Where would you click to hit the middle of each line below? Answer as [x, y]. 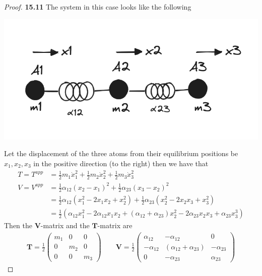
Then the [18, 225]
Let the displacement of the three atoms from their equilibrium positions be [121, 153]
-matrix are [115, 225]
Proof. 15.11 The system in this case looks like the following [98, 7]
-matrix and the [65, 225]
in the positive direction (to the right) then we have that [121, 163]
